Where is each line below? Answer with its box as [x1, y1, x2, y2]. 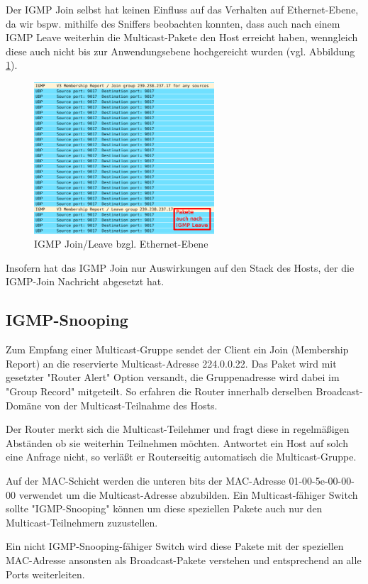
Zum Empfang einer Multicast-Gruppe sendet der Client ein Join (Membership [6, 342, 349, 357]
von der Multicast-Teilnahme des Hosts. [45, 397, 218, 412]
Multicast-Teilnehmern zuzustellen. [6, 514, 158, 529]
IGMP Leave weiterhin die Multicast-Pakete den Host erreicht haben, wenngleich [6, 30, 358, 45]
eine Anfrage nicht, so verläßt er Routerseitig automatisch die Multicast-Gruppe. [6, 449, 357, 464]
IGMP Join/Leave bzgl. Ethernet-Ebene [34, 236, 208, 251]
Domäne [6, 397, 42, 412]
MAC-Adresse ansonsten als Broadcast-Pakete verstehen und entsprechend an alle [6, 552, 362, 567]
